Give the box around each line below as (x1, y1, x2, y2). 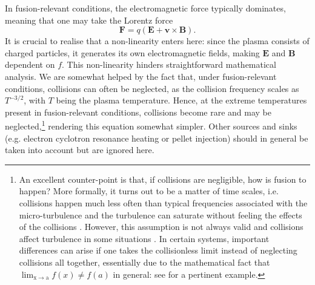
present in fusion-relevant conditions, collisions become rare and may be (5, 105, 271, 118)
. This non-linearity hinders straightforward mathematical (62, 58, 276, 71)
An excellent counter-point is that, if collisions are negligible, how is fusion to (19, 172, 307, 185)
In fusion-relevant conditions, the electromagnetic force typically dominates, (5, 2, 286, 14)
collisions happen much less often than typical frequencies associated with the (19, 196, 308, 209)
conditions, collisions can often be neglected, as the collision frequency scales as (5, 82, 299, 94)
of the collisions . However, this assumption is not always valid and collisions (19, 220, 303, 233)
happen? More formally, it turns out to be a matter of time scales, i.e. (19, 185, 279, 197)
